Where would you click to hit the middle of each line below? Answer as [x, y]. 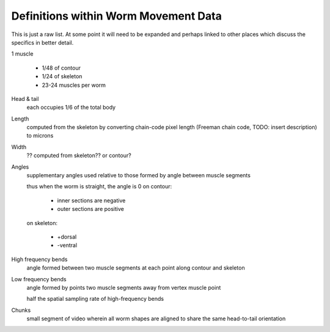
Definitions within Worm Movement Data [117, 16]
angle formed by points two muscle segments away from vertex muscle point [124, 287]
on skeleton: [42, 223]
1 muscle [22, 54]
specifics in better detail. [42, 42]
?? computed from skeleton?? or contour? [79, 155]
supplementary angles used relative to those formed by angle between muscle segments [138, 175]
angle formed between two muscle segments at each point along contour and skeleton [136, 268]
